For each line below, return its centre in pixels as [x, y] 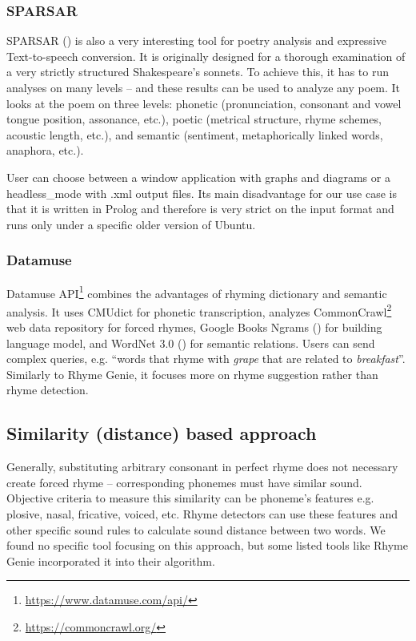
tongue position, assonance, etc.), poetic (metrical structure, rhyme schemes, [194, 119]
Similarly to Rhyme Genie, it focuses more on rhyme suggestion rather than [192, 374]
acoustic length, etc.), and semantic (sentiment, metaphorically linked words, [195, 134]
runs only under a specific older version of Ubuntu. [131, 224]
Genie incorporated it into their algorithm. [111, 560]
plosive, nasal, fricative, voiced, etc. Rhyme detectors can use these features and [202, 514]
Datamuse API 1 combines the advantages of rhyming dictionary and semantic [197, 292]
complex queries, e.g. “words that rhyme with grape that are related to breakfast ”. [206, 359]
